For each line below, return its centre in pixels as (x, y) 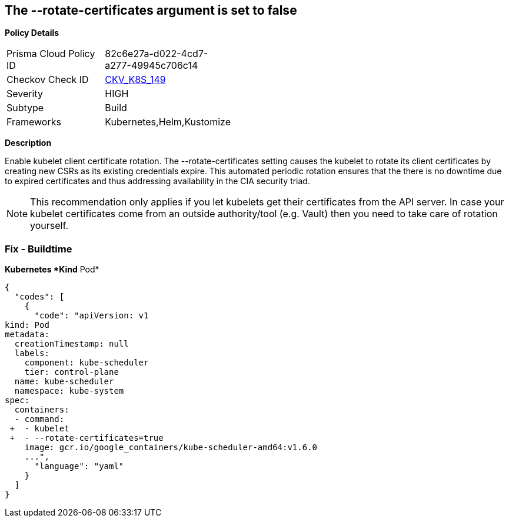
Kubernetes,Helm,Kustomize (168, 122)
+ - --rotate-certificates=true (87, 438)
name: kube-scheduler (64, 382)
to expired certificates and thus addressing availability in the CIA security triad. (157, 181)
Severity (25, 94)
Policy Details (32, 33)
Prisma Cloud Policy (51, 54)
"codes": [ (39, 297)
